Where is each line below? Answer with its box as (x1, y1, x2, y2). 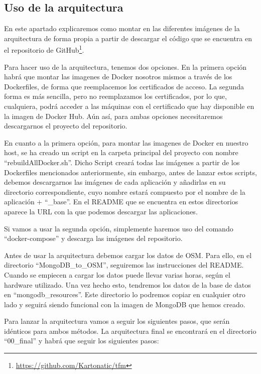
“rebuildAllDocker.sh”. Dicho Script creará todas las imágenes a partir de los (4, 157, 240, 167)
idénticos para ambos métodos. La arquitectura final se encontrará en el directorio (4, 325, 256, 336)
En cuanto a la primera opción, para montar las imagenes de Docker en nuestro (4, 137, 248, 148)
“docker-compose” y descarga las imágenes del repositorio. (4, 233, 183, 243)
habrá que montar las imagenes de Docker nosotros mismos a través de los (4, 71, 232, 82)
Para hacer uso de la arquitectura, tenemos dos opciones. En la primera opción (4, 61, 247, 72)
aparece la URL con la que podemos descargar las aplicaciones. (4, 206, 198, 216)
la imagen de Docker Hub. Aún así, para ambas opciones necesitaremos (4, 110, 223, 121)
